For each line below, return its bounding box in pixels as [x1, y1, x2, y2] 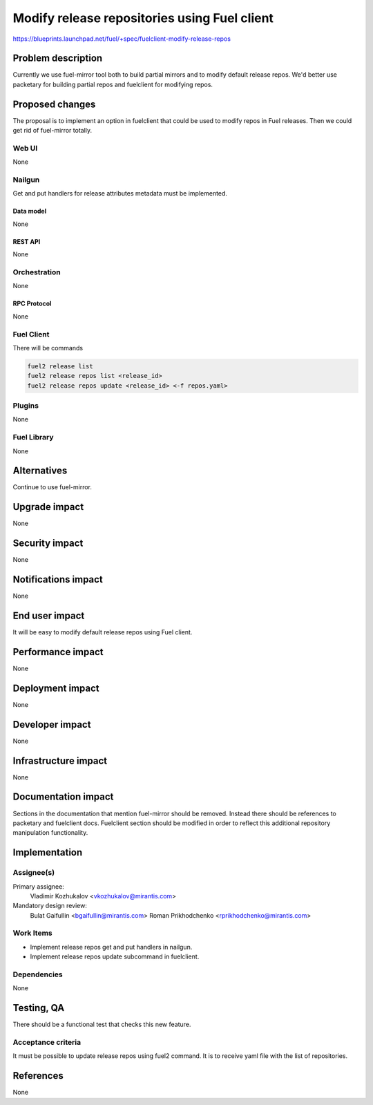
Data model [12, 207, 47, 216]
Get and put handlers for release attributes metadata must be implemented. [12, 189, 228, 198]
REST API [12, 237, 41, 245]
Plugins [12, 401, 39, 410]
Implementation [12, 847, 83, 858]
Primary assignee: [12, 882, 65, 891]
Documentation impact [12, 791, 114, 803]
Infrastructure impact [12, 755, 108, 766]
